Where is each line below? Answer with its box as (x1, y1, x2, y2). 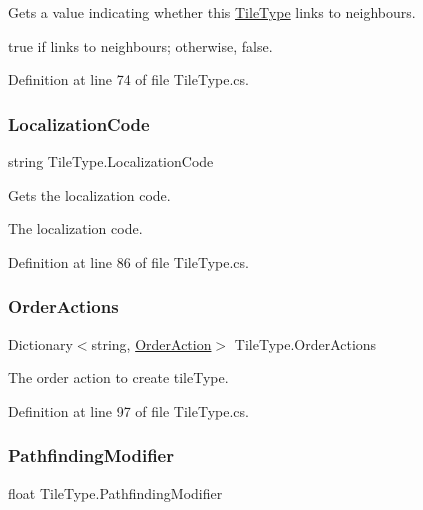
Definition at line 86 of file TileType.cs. (8, 251, 249, 272)
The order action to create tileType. (8, 367, 229, 388)
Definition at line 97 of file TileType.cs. (8, 400, 249, 421)
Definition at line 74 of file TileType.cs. (8, 69, 249, 90)
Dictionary (8, 333, 73, 354)
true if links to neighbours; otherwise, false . (8, 35, 273, 56)
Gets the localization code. (8, 184, 171, 205)
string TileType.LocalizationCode (8, 151, 214, 171)
